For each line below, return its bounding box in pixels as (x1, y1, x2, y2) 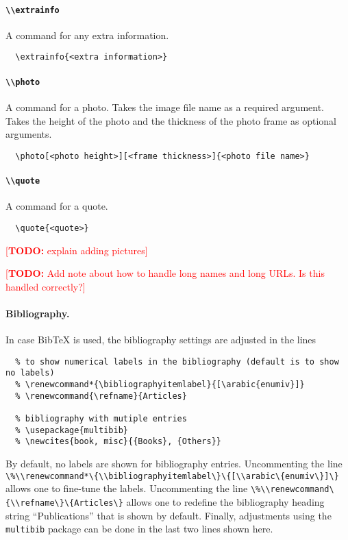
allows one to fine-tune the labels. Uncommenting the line (5, 481, 248, 495)
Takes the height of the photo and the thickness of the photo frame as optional (5, 113, 336, 127)
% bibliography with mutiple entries (15, 413, 187, 424)
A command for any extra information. (5, 27, 169, 42)
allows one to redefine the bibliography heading (126, 494, 325, 508)
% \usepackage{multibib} (15, 425, 128, 435)
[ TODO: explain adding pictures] (5, 243, 148, 257)
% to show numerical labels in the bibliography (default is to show (15, 356, 339, 367)
